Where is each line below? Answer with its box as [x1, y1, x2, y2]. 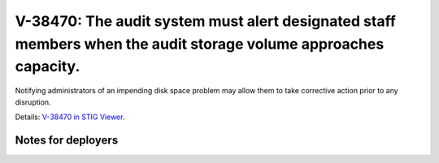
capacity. [15, 58, 80, 76]
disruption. [15, 97, 52, 107]
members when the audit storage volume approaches [15, 35, 385, 53]
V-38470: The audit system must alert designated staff [15, 12, 396, 30]
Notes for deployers [15, 133, 119, 147]
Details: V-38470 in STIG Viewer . [15, 112, 125, 122]
